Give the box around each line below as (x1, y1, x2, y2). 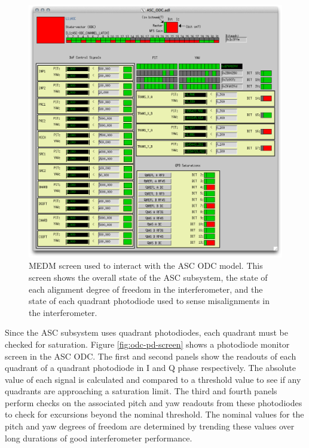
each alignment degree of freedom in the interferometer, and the (29, 283, 263, 295)
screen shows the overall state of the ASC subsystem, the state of (29, 271, 268, 283)
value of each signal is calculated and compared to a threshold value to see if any (5, 373, 301, 385)
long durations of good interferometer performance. (5, 431, 192, 444)
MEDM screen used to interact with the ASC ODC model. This (29, 259, 263, 272)
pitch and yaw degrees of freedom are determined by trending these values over (5, 420, 295, 432)
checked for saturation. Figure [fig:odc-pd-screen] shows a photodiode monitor (5, 337, 290, 350)
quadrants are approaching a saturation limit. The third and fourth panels (5, 385, 277, 397)
